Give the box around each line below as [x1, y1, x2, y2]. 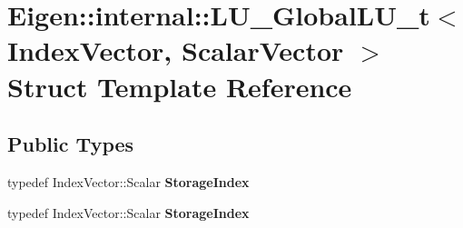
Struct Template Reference [7, 67, 352, 104]
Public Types [7, 130, 134, 158]
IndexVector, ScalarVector [7, 32, 344, 69]
